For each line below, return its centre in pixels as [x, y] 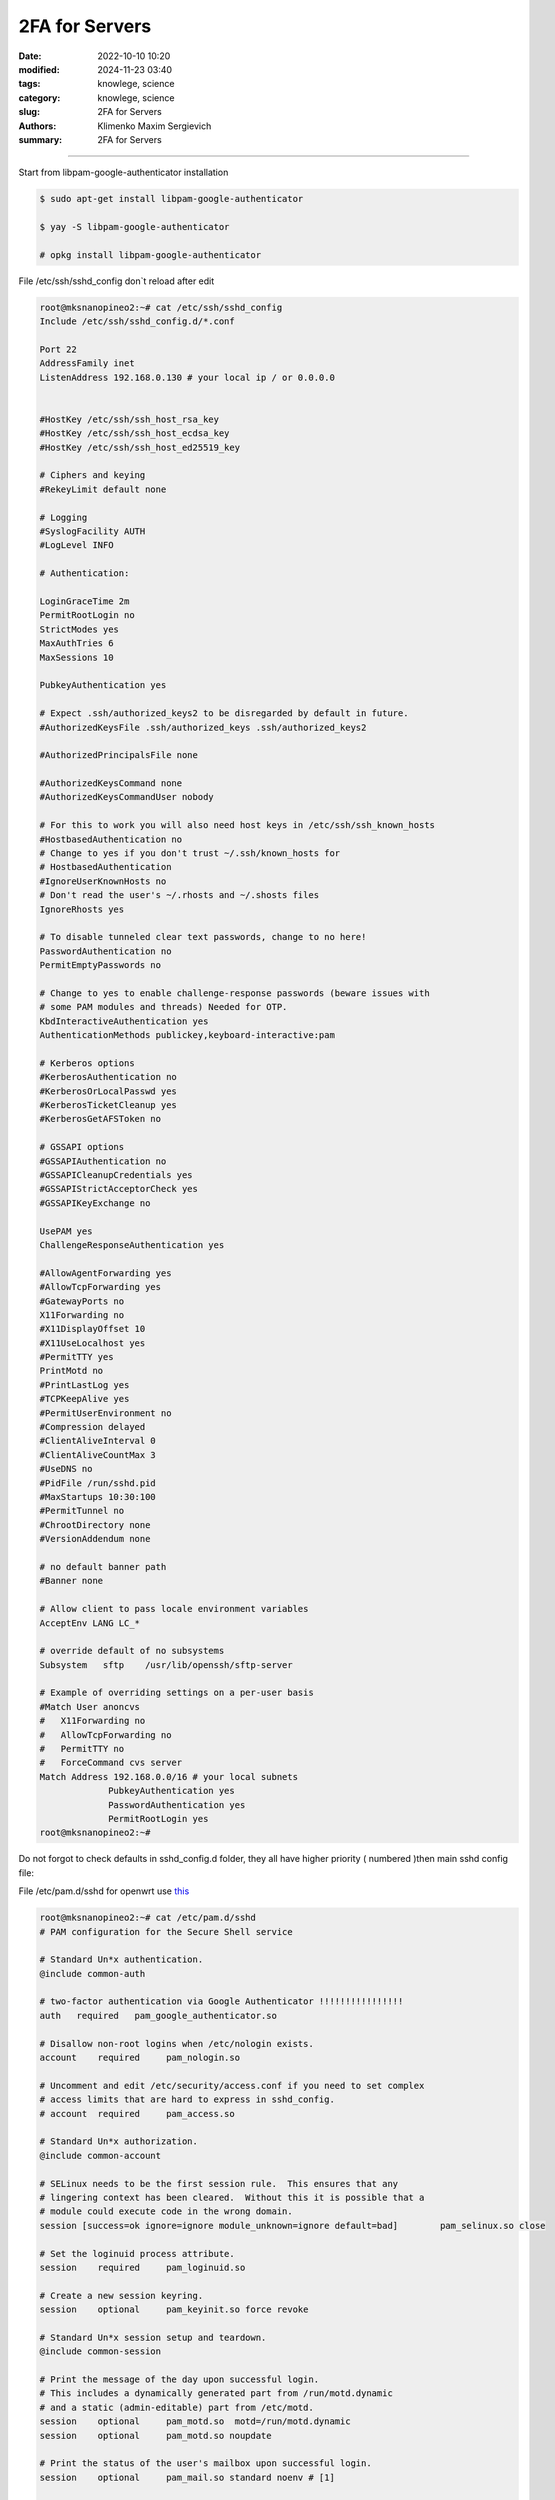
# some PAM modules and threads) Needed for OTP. [163, 1007]
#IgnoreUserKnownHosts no [103, 881]
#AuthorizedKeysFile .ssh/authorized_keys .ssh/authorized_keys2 [203, 727]
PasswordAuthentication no [105, 951]
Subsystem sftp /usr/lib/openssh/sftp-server [166, 1664]
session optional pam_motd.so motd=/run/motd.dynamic [195, 2421]
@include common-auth [92, 1973]
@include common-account [100, 2155]
